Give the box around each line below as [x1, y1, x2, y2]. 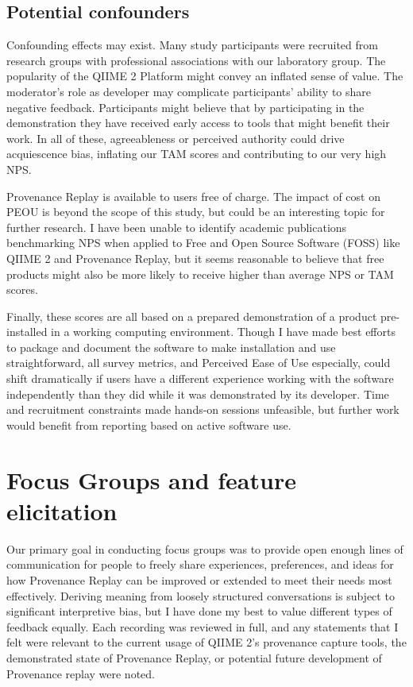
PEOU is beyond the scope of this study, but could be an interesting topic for [6, 203, 385, 220]
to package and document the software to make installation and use [6, 338, 336, 355]
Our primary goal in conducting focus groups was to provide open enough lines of [6, 540, 403, 557]
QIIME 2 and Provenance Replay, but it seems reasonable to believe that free [6, 249, 384, 266]
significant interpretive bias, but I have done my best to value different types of [6, 603, 392, 619]
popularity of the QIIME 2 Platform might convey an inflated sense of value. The [6, 68, 403, 84]
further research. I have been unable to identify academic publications [6, 218, 347, 235]
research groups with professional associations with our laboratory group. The [6, 52, 386, 68]
